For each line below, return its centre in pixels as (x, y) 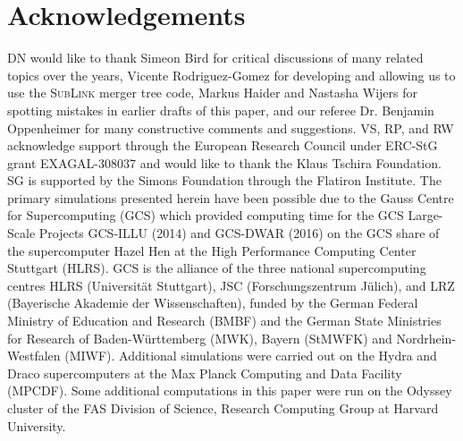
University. (37, 425)
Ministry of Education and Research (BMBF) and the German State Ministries (224, 321)
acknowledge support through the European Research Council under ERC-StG (223, 145)
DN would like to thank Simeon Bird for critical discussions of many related (215, 58)
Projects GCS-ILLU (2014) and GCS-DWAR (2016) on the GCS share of (239, 233)
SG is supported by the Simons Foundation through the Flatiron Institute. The (224, 180)
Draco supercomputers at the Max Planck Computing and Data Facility (205, 373)
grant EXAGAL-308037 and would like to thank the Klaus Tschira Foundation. (224, 162)
